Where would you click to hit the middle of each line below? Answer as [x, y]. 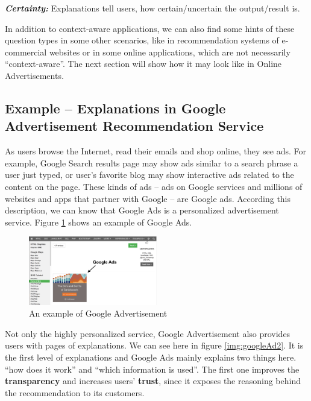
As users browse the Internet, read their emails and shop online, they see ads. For [155, 151]
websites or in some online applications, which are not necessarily [170, 52]
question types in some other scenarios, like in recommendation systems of [142, 40]
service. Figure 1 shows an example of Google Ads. [99, 222]
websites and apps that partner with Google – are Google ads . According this [148, 198]
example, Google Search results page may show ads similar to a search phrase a [152, 163]
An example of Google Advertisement [98, 313]
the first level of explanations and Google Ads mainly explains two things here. [151, 357]
